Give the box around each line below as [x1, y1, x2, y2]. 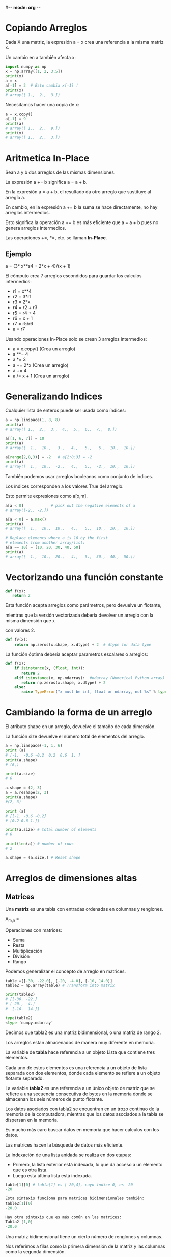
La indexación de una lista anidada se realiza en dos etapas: [5, 1152, 131, 1158]
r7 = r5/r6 [12, 321, 33, 327]
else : [14, 685, 26, 690]
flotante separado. [5, 1075, 44, 1081]
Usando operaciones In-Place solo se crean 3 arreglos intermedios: [5, 336, 147, 342]
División [12, 953, 30, 959]
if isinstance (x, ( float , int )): [14, 665, 85, 671]
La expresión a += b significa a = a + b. [5, 179, 88, 185]
